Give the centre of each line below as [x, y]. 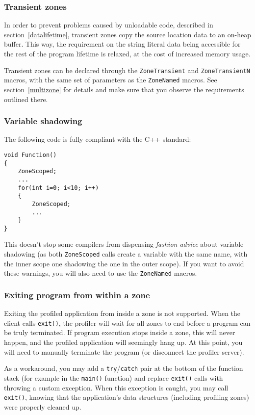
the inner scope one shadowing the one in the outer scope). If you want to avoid [124, 263]
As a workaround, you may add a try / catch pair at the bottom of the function [124, 368]
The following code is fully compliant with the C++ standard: [98, 139]
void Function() [30, 155]
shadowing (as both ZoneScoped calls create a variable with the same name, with [126, 254]
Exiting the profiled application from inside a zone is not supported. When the [122, 313]
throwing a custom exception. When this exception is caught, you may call [116, 387]
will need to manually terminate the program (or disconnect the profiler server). [124, 351]
